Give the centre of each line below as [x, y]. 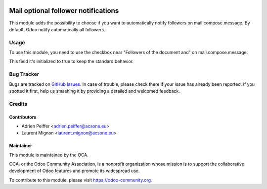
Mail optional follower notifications [64, 11]
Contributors [23, 117]
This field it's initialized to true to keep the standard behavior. [71, 62]
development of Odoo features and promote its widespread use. [74, 171]
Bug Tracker [24, 74]
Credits [18, 104]
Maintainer [21, 146]
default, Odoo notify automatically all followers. [57, 29]
